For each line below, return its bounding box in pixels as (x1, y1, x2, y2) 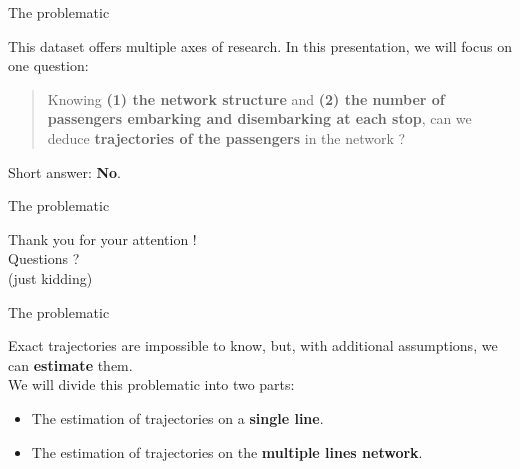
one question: (8, 55, 89, 76)
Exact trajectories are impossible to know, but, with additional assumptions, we (8, 335, 498, 356)
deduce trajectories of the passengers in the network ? (47, 127, 406, 148)
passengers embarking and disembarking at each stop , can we (47, 108, 472, 129)
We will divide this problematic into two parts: (8, 374, 295, 395)
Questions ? (8, 248, 80, 269)
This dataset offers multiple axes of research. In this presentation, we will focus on (8, 35, 512, 56)
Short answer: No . (8, 161, 122, 182)
